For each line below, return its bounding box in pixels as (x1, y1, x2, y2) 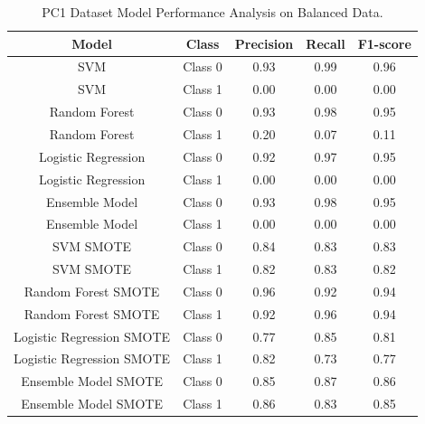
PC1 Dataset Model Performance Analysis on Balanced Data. (42, 3, 383, 21)
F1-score (357, 33, 411, 52)
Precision (234, 33, 294, 52)
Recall (306, 33, 345, 52)
